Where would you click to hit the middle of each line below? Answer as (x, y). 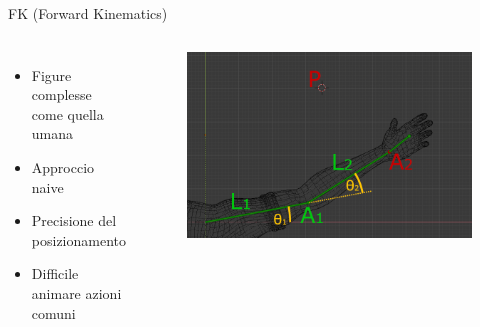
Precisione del (74, 220)
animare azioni (76, 292)
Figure (51, 74)
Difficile (55, 273)
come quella (67, 113)
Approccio (63, 166)
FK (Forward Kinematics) (88, 13)
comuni (53, 312)
